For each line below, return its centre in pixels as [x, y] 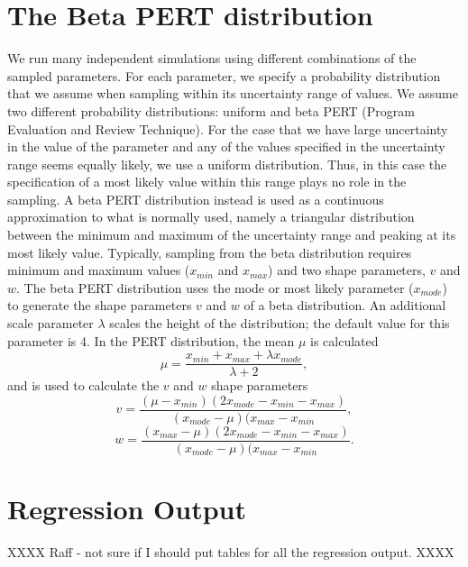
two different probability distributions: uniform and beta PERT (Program [211, 110]
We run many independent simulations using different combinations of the [212, 58]
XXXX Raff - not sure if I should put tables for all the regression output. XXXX [231, 552]
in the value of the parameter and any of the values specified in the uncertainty [226, 146]
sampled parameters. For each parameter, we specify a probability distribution [224, 75]
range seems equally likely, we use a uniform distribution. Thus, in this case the [227, 164]
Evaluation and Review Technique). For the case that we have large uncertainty [228, 128]
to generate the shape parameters [100, 305]
